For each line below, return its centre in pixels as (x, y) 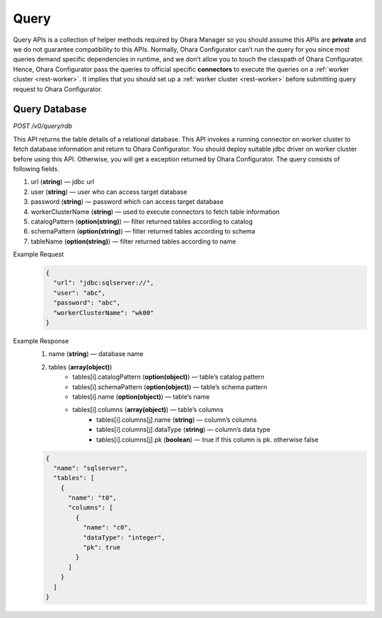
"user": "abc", (80, 293)
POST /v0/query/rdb (43, 126)
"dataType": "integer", (124, 537)
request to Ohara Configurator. (58, 89)
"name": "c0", (107, 528)
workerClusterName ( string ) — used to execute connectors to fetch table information (155, 212)
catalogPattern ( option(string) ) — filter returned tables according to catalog (142, 221)
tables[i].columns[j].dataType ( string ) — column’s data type (184, 430)
